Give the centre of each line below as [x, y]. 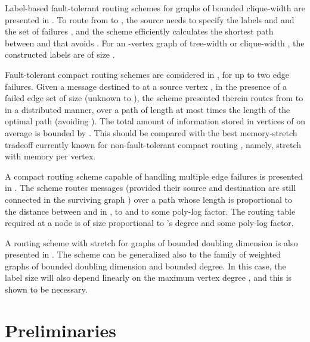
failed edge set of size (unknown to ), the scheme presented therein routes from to [154, 98]
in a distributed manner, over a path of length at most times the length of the [148, 109]
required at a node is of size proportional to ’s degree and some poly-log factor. [149, 223]
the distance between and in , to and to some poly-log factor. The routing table [150, 211]
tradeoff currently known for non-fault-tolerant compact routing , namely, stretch [153, 144]
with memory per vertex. [50, 156]
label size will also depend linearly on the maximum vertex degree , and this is [148, 277]
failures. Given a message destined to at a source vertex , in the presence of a [146, 86]
